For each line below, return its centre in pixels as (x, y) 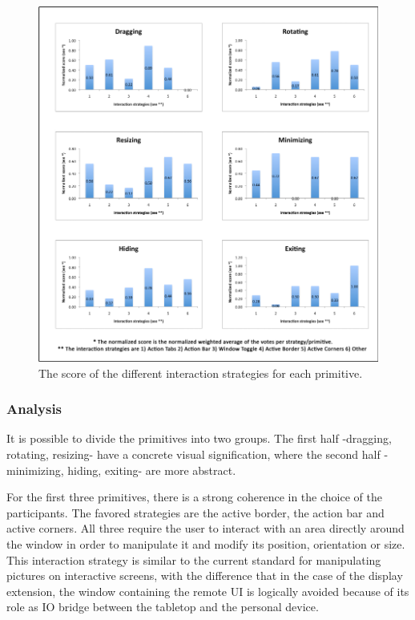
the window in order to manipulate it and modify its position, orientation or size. (206, 543)
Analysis (34, 409)
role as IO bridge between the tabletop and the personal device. (163, 607)
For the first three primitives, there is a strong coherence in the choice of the (194, 497)
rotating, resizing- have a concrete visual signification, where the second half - (197, 454)
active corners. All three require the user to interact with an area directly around (205, 528)
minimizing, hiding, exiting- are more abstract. (121, 470)
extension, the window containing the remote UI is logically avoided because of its (208, 591)
